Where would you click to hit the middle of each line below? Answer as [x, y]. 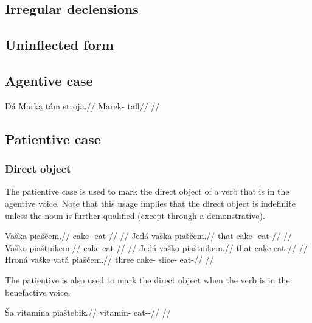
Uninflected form [59, 45]
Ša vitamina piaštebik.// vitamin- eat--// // [88, 312]
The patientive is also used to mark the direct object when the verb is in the [147, 280]
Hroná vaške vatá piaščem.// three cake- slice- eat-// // [109, 259]
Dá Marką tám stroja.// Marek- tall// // [82, 106]
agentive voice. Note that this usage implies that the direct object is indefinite [150, 203]
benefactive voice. [38, 292]
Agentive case [49, 80]
